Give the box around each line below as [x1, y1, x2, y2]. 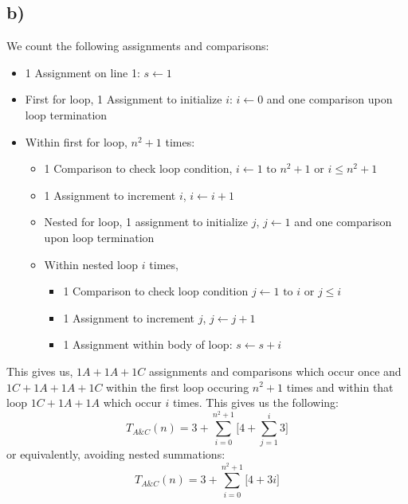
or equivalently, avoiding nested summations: [6, 446, 226, 463]
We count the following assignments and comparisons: [6, 37, 269, 54]
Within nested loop [44, 256, 139, 272]
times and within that [286, 378, 394, 395]
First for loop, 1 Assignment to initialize [25, 91, 222, 107]
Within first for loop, [25, 133, 127, 150]
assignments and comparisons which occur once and [149, 362, 402, 379]
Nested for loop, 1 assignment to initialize [44, 213, 248, 230]
